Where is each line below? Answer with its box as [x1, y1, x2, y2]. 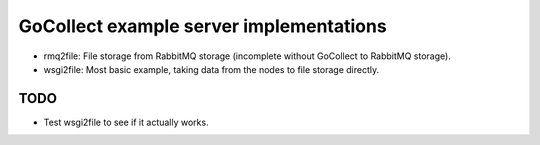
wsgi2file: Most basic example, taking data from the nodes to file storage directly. [43, 63, 380, 75]
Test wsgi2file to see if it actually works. [43, 116, 209, 128]
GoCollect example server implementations [18, 15, 387, 37]
